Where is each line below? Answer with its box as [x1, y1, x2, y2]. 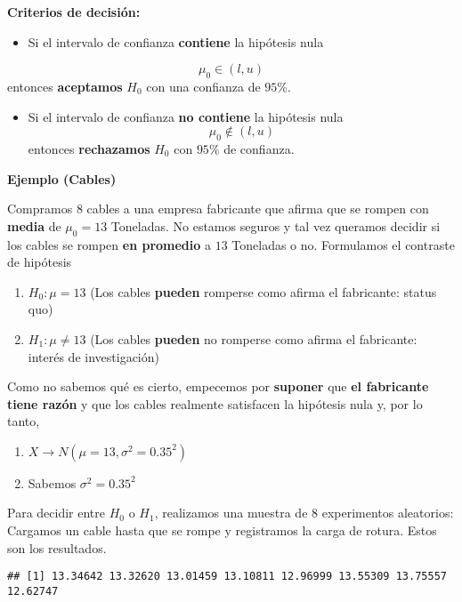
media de [7, 216, 61, 235]
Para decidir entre [7, 503, 105, 522]
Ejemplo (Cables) [7, 169, 117, 188]
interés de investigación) [28, 347, 159, 365]
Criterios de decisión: [7, 3, 141, 20]
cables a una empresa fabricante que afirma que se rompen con [86, 199, 429, 218]
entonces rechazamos [28, 139, 150, 157]
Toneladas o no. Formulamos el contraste [231, 235, 455, 253]
